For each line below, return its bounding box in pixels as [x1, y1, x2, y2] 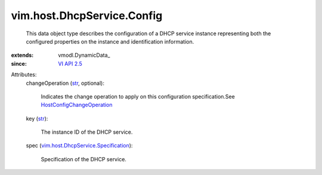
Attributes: [11, 71, 37, 78]
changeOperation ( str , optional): [26, 79, 104, 87]
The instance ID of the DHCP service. [41, 128, 133, 136]
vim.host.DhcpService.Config [11, 9, 163, 22]
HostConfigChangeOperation [41, 102, 113, 109]
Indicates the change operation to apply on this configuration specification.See [41, 93, 235, 100]
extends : [11, 51, 34, 59]
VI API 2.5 [58, 60, 83, 67]
